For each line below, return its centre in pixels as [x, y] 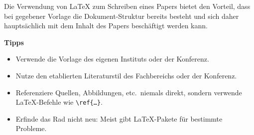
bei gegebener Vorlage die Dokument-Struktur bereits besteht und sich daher [122, 16]
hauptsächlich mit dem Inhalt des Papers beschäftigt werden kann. [106, 26]
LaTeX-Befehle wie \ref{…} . [59, 102]
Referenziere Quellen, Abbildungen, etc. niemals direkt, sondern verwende [129, 92]
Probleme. [31, 128]
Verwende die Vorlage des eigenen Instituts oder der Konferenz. [112, 59]
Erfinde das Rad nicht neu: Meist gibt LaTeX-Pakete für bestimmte [119, 118]
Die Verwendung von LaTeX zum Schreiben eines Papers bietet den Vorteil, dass [127, 6]
